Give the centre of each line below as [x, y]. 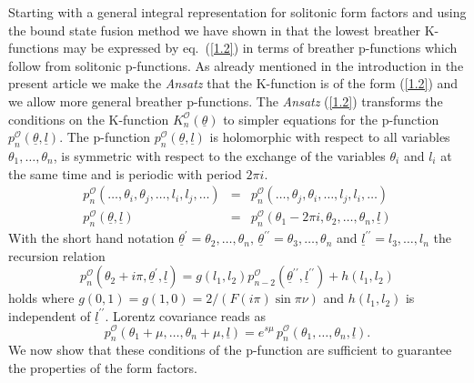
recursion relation [57, 255]
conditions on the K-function [89, 119]
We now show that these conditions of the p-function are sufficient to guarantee [230, 350]
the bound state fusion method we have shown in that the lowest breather [215, 30]
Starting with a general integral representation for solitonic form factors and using [237, 12]
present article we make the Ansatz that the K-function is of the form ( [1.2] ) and [233, 83]
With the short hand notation [91, 238]
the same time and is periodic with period [125, 173]
